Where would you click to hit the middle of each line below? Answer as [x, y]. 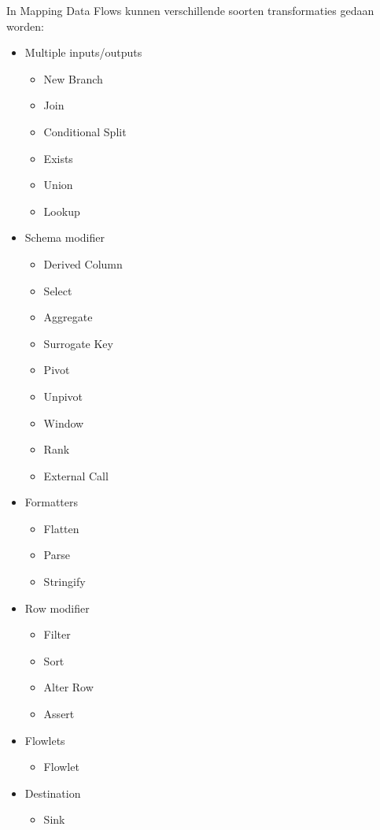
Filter [57, 634]
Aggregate [68, 317]
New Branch [73, 78]
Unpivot [63, 396]
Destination [53, 793]
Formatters [52, 502]
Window [64, 422]
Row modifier [57, 608]
